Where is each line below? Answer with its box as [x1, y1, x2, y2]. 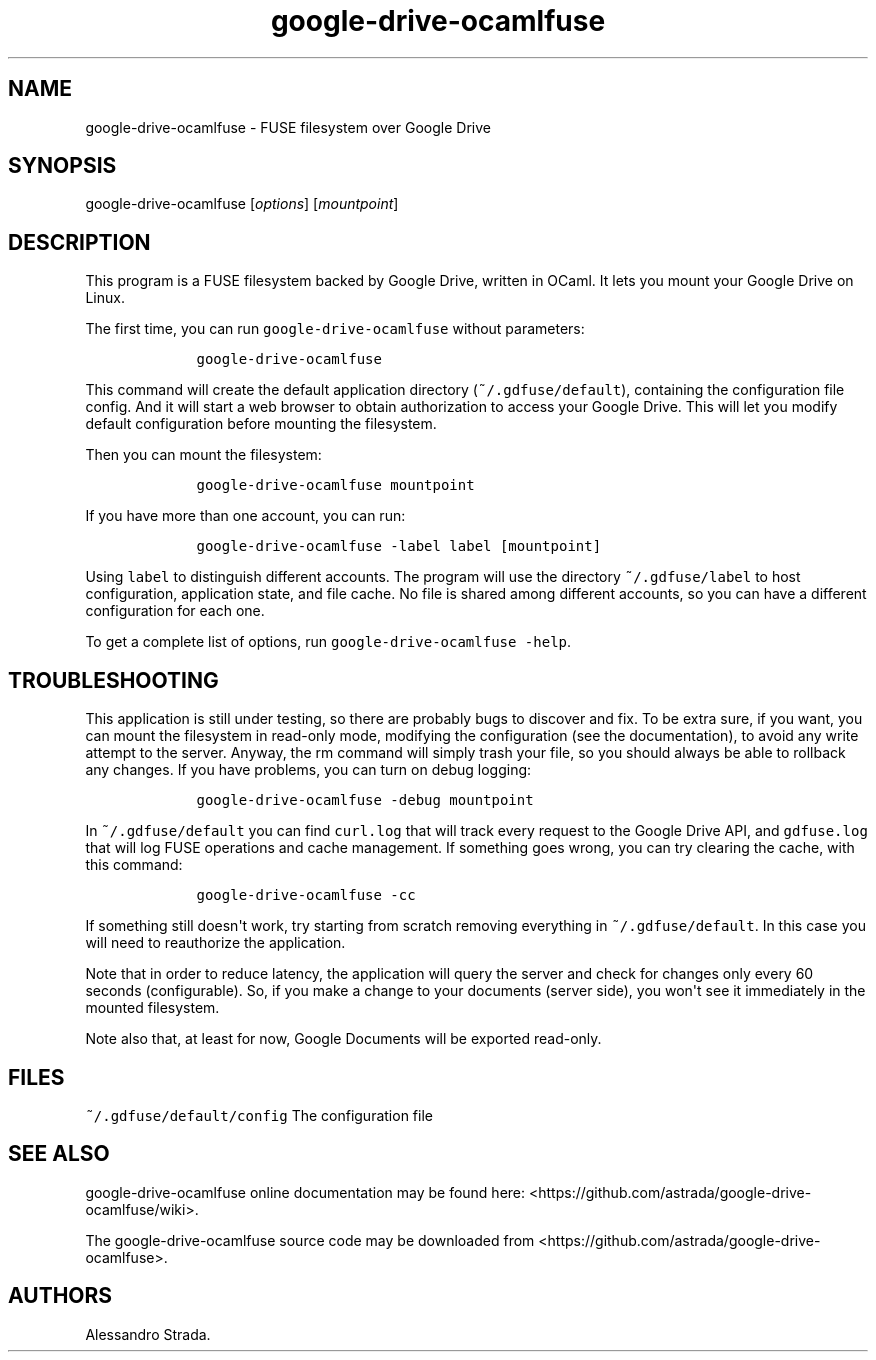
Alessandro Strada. [85, 1325, 211, 1343]
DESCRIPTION [8, 229, 151, 255]
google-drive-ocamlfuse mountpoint [196, 477, 475, 494]
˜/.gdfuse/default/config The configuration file [85, 1106, 433, 1124]
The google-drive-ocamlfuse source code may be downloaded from [85, 1231, 535, 1249]
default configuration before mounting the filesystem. [85, 415, 437, 433]
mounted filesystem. [85, 999, 220, 1017]
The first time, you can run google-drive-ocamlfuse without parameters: [85, 320, 585, 338]
